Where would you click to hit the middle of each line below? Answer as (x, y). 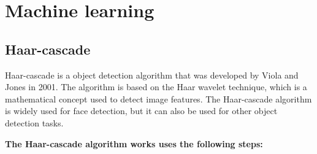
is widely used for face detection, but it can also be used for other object (141, 111)
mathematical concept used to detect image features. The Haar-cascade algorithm (158, 98)
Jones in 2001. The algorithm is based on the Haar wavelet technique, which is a (156, 87)
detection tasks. (34, 122)
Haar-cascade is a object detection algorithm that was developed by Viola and (152, 75)
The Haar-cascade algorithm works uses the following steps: (134, 143)
